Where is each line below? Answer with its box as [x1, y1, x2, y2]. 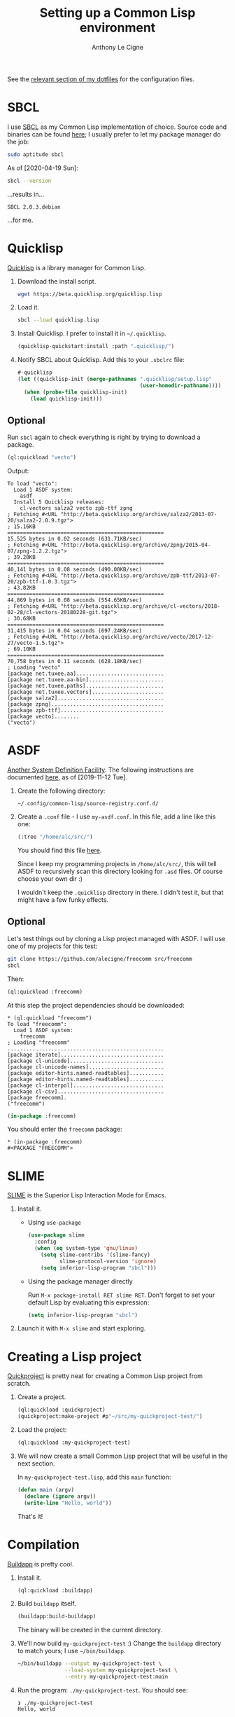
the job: [7, 137, 29, 146]
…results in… [7, 190, 45, 198]
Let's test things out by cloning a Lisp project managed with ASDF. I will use [7, 934, 226, 943]
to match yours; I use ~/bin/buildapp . [17, 1647, 126, 1655]
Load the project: [17, 1426, 67, 1434]
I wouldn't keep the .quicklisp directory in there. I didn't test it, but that [17, 888, 224, 897]
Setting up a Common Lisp [39, 5, 196, 21]
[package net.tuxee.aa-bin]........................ [7, 676, 164, 683]
